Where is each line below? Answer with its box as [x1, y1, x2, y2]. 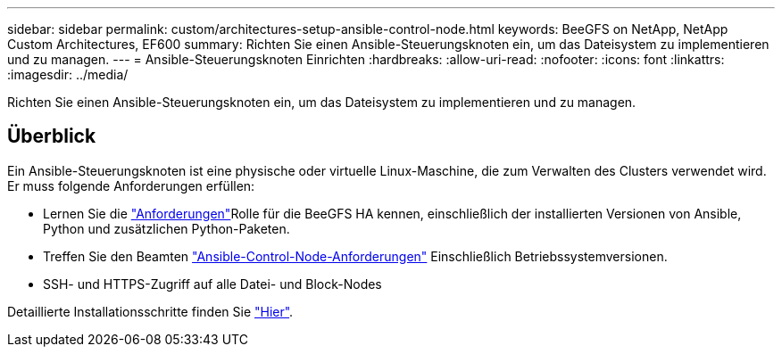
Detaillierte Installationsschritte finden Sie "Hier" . [7, 303, 294, 319]
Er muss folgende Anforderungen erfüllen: [7, 177, 255, 193]
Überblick [7, 125, 96, 148]
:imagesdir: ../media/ [7, 67, 129, 82]
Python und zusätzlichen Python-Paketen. [43, 220, 290, 236]
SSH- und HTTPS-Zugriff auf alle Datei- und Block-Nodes [43, 276, 382, 292]
